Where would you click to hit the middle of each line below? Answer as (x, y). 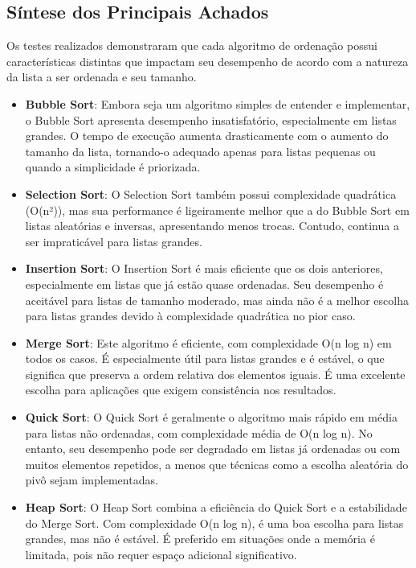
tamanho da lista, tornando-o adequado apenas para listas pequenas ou (200, 151)
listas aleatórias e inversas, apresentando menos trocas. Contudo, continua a (212, 226)
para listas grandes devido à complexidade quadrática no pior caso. (190, 316)
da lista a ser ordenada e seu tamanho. (102, 77)
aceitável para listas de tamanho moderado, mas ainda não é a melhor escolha (217, 300)
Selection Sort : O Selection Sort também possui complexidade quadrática (211, 193)
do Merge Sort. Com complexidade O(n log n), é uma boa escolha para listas (214, 523)
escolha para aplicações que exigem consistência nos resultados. (181, 390)
